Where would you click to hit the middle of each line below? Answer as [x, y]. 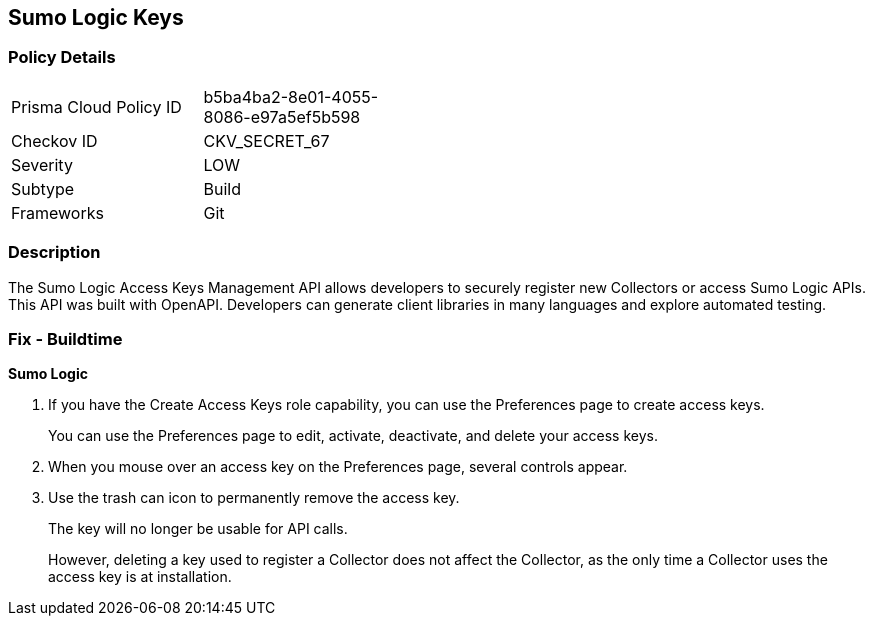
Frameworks [57, 212]
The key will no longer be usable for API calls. [198, 529]
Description [54, 252]
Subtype [43, 188]
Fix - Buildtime [65, 338]
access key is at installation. [140, 577]
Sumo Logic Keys [96, 17]
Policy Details [62, 57]
